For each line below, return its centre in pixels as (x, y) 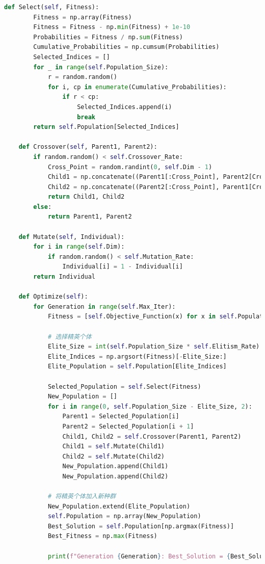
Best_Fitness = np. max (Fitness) (102, 536)
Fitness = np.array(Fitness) (83, 17)
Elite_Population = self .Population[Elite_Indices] (137, 367)
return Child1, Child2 (86, 197)
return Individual (64, 277)
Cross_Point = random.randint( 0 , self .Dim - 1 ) (130, 167)
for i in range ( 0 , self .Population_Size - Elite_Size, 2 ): (150, 406)
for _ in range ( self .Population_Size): (101, 67)
